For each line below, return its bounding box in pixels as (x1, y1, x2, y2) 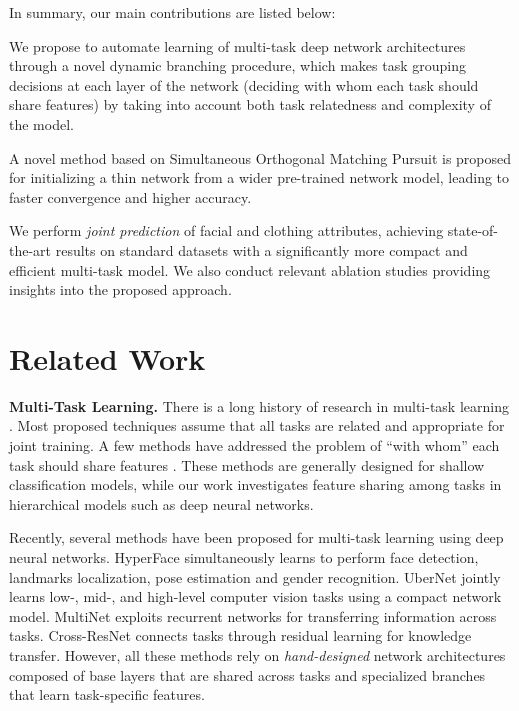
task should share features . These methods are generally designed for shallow (9, 454, 485, 475)
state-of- (447, 220, 499, 241)
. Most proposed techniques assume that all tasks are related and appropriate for (9, 415, 505, 436)
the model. (9, 113, 74, 134)
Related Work (9, 337, 206, 378)
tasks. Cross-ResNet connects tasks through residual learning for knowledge (9, 625, 472, 646)
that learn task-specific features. (9, 684, 205, 705)
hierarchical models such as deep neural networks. (9, 493, 314, 514)
